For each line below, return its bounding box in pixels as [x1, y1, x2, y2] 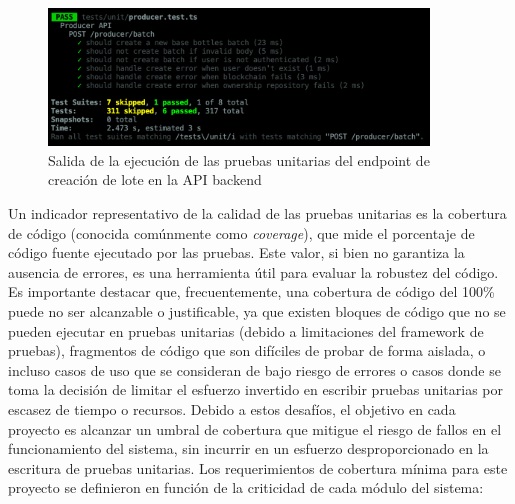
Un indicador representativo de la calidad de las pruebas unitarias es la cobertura [8, 203, 507, 224]
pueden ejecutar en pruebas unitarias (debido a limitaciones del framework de [8, 320, 484, 341]
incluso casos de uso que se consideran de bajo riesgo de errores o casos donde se [8, 359, 501, 380]
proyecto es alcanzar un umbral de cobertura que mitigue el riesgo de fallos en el [8, 418, 502, 439]
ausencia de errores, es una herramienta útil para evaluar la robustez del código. [8, 261, 499, 282]
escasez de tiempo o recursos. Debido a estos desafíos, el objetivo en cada [8, 398, 456, 419]
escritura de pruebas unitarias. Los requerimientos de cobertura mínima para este [8, 457, 508, 478]
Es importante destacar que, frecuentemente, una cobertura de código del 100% [8, 281, 495, 302]
